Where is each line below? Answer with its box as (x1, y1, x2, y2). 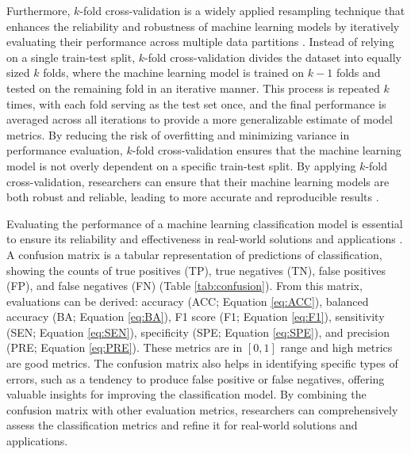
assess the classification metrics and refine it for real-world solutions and (6, 417, 358, 433)
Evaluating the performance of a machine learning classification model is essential (6, 215, 403, 231)
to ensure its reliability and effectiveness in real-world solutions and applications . (6, 231, 403, 247)
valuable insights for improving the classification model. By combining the (6, 386, 367, 402)
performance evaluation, (6, 142, 123, 158)
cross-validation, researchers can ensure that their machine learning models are (6, 173, 390, 189)
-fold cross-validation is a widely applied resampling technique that (79, 2, 405, 18)
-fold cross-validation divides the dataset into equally (144, 48, 401, 65)
